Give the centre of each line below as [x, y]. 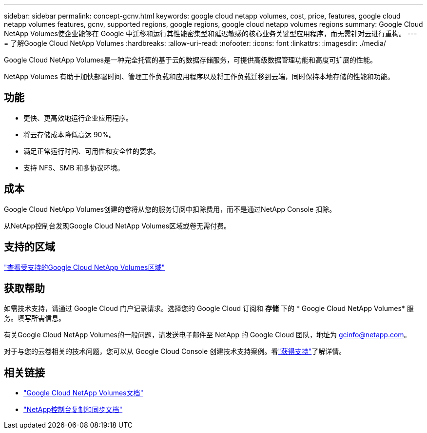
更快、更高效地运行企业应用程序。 [78, 118]
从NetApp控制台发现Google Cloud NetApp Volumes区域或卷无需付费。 [117, 226]
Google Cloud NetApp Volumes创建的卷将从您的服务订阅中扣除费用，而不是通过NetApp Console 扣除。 [170, 209]
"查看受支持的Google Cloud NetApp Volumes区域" [85, 267]
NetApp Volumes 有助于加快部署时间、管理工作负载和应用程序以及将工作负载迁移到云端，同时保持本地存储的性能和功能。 [199, 76]
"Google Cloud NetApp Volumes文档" [84, 393]
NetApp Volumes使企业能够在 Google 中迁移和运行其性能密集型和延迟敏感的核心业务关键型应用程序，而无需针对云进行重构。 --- [211, 33]
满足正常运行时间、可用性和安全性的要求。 [92, 151]
